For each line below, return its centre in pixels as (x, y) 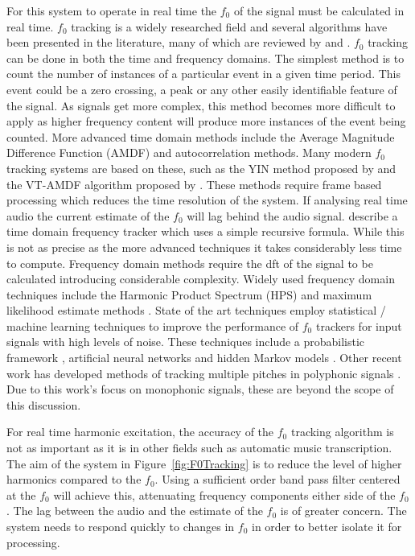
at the (21, 494)
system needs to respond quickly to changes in (121, 526)
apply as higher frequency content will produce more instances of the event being (206, 121)
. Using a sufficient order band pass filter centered (277, 479)
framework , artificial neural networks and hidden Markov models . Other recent (204, 358)
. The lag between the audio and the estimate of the (135, 511)
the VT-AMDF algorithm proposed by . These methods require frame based (194, 184)
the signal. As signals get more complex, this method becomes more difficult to (201, 105)
